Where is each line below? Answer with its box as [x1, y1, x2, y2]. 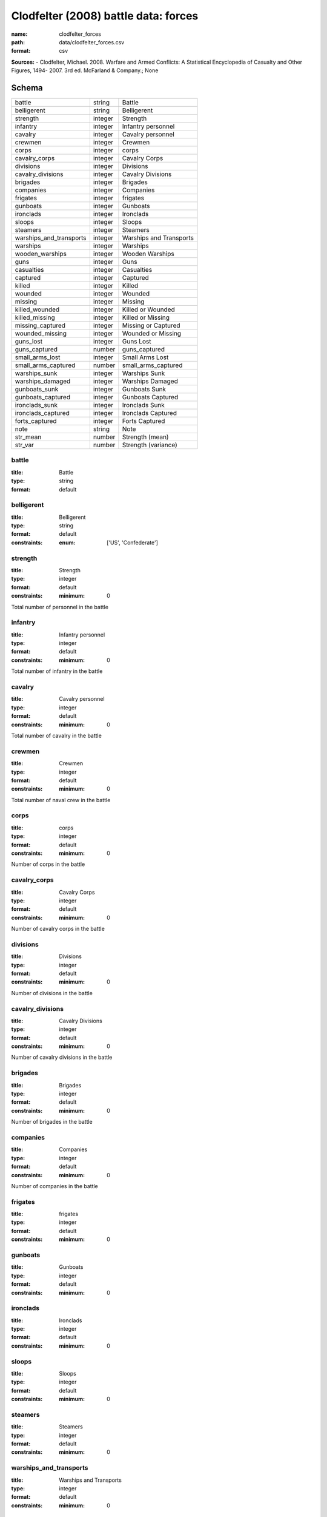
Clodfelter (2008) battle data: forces [11, 9, 199, 22]
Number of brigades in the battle [11, 1118, 93, 1126]
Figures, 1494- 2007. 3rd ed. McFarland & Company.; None [11, 67, 159, 74]
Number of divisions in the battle [11, 989, 93, 996]
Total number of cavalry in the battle [11, 732, 102, 739]
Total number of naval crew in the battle [11, 796, 111, 803]
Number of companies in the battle [11, 1182, 98, 1189]
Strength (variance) [122, 441, 178, 449]
